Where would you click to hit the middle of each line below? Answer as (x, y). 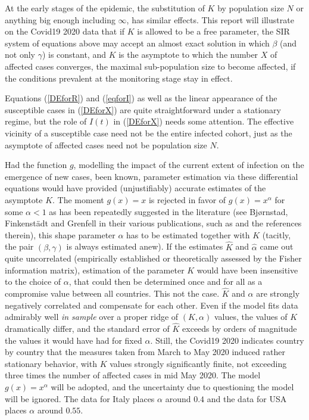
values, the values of (251, 317)
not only (20, 55)
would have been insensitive (247, 270)
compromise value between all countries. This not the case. (112, 293)
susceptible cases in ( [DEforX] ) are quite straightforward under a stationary (143, 109)
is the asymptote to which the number (188, 55)
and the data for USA (247, 398)
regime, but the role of (46, 121)
